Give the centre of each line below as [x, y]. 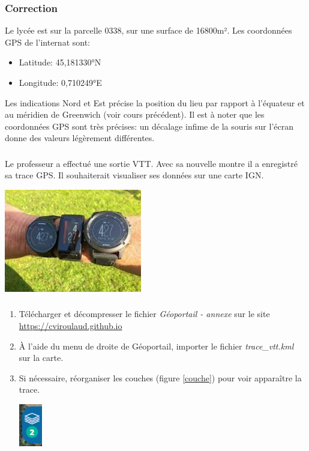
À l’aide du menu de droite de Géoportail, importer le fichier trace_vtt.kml [156, 346]
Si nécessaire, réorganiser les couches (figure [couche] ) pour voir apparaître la [160, 377]
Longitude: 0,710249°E [60, 82]
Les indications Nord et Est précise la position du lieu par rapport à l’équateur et [155, 102]
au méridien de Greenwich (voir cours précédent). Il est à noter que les [135, 114]
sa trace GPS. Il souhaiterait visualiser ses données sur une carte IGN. [134, 175]
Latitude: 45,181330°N [60, 62]
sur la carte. [41, 358]
